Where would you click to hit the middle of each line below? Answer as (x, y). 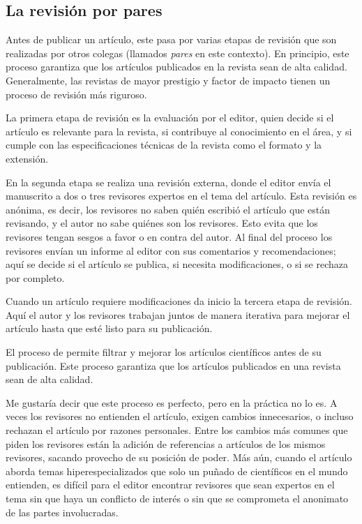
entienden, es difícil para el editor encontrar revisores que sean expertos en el (170, 485)
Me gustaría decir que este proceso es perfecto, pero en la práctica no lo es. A (172, 402)
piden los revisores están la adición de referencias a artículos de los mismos (166, 443)
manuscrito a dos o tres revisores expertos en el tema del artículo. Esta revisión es (181, 196)
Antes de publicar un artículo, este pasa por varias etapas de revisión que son (171, 39)
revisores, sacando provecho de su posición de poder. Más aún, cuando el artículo (179, 457)
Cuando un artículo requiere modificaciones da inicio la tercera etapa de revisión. (179, 301)
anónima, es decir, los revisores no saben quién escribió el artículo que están (168, 209)
